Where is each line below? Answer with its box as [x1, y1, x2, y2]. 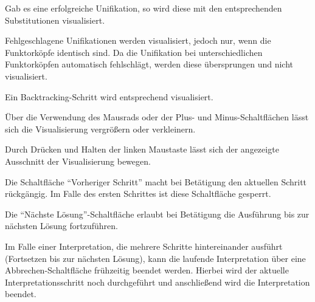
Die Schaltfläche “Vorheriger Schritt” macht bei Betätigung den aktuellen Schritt [5, 175, 307, 188]
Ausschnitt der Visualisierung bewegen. [5, 154, 151, 167]
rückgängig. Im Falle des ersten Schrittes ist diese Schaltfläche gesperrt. [5, 187, 271, 200]
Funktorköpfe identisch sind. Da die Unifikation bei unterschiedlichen [5, 46, 263, 58]
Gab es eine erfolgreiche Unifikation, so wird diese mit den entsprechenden [5, 2, 282, 14]
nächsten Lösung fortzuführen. [5, 219, 118, 232]
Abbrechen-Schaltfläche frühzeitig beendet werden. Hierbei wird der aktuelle [5, 264, 289, 276]
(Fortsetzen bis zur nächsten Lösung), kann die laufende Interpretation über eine [5, 252, 306, 264]
